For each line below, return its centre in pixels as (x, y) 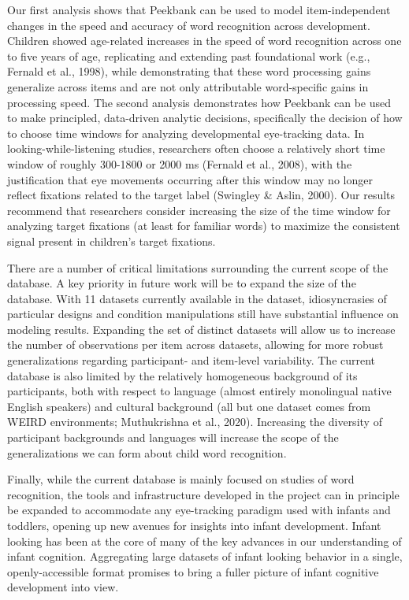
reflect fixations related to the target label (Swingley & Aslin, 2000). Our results (201, 195)
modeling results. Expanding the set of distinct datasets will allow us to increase (201, 329)
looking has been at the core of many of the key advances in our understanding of (204, 541)
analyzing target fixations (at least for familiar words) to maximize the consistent (204, 226)
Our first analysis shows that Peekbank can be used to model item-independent (199, 9)
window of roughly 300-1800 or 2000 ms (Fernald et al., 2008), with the (180, 163)
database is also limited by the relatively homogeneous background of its (182, 375)
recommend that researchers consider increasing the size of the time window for (199, 210)
